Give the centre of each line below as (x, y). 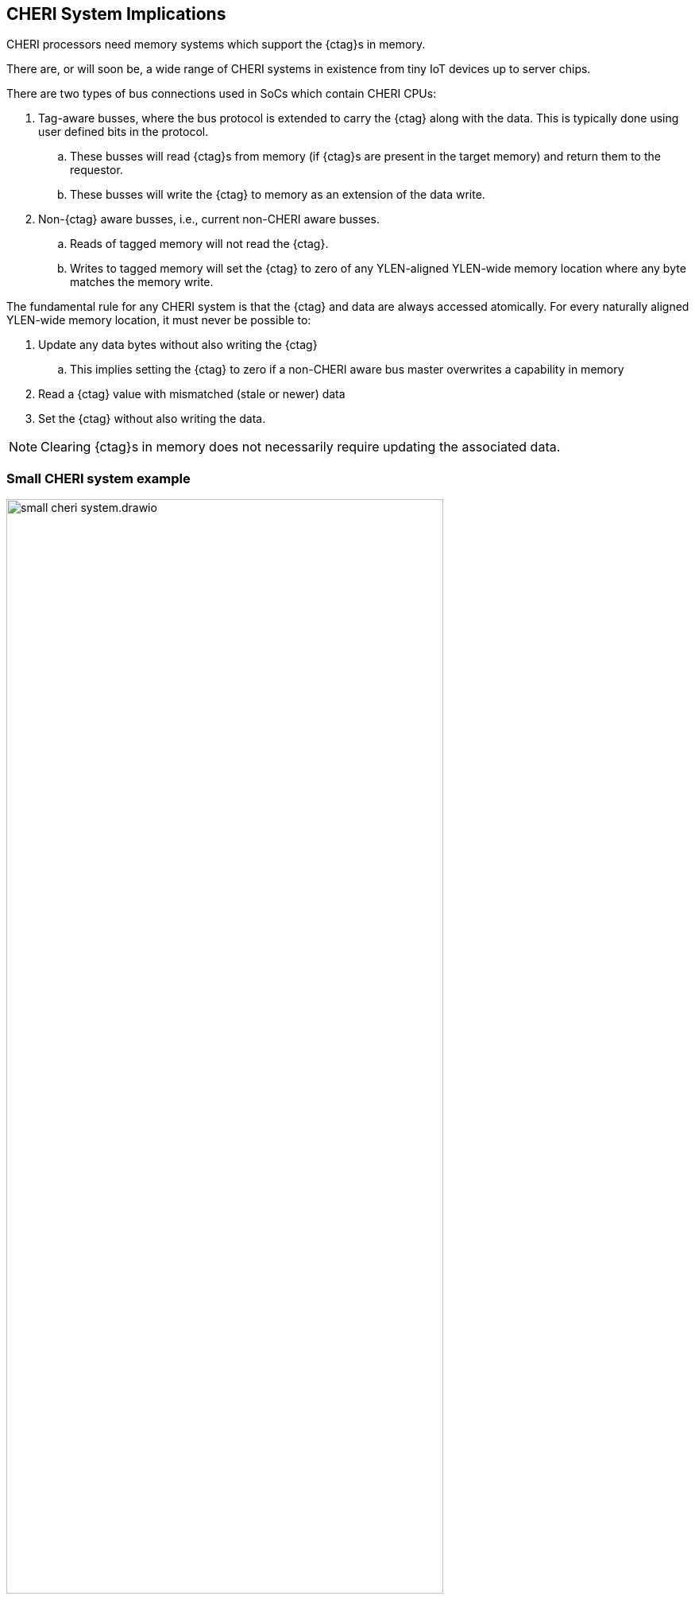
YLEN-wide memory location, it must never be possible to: (159, 320)
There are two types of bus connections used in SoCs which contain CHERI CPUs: (222, 94)
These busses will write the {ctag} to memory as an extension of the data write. (278, 195)
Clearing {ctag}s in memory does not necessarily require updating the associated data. (301, 447)
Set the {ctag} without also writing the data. (152, 419)
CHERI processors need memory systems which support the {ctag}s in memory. (216, 45)
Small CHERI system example (98, 478)
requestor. (97, 170)
